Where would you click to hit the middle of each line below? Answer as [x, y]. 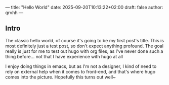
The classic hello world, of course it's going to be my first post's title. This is [85, 40]
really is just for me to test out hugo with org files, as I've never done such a [84, 51]
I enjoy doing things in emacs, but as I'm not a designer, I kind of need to [81, 66]
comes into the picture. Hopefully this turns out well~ [61, 77]
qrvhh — [14, 13]
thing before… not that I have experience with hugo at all [64, 56]
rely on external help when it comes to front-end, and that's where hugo [80, 71]
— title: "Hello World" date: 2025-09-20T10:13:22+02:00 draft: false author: [84, 7]
